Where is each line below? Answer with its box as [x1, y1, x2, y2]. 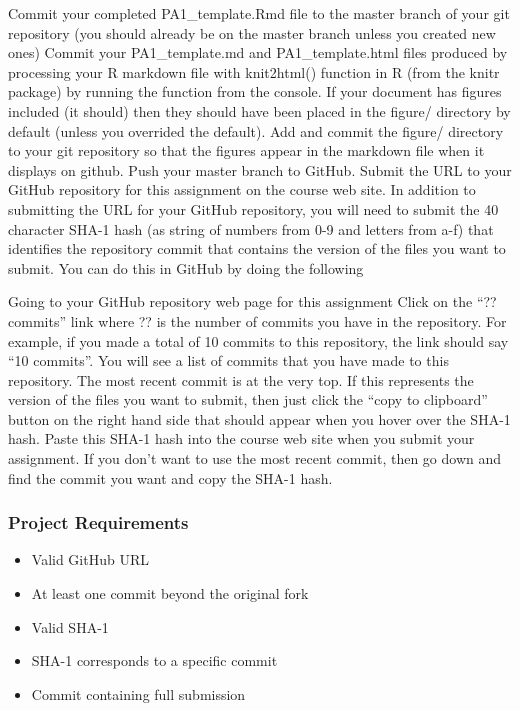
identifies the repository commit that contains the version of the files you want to [8, 238, 506, 259]
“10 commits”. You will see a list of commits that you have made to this [8, 350, 449, 371]
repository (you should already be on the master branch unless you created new [8, 22, 496, 43]
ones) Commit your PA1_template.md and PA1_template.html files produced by [8, 42, 508, 63]
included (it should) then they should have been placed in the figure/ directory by [8, 100, 511, 121]
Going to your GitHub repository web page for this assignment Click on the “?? [8, 291, 497, 312]
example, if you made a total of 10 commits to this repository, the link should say [8, 330, 509, 351]
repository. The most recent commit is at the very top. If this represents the [8, 369, 474, 390]
